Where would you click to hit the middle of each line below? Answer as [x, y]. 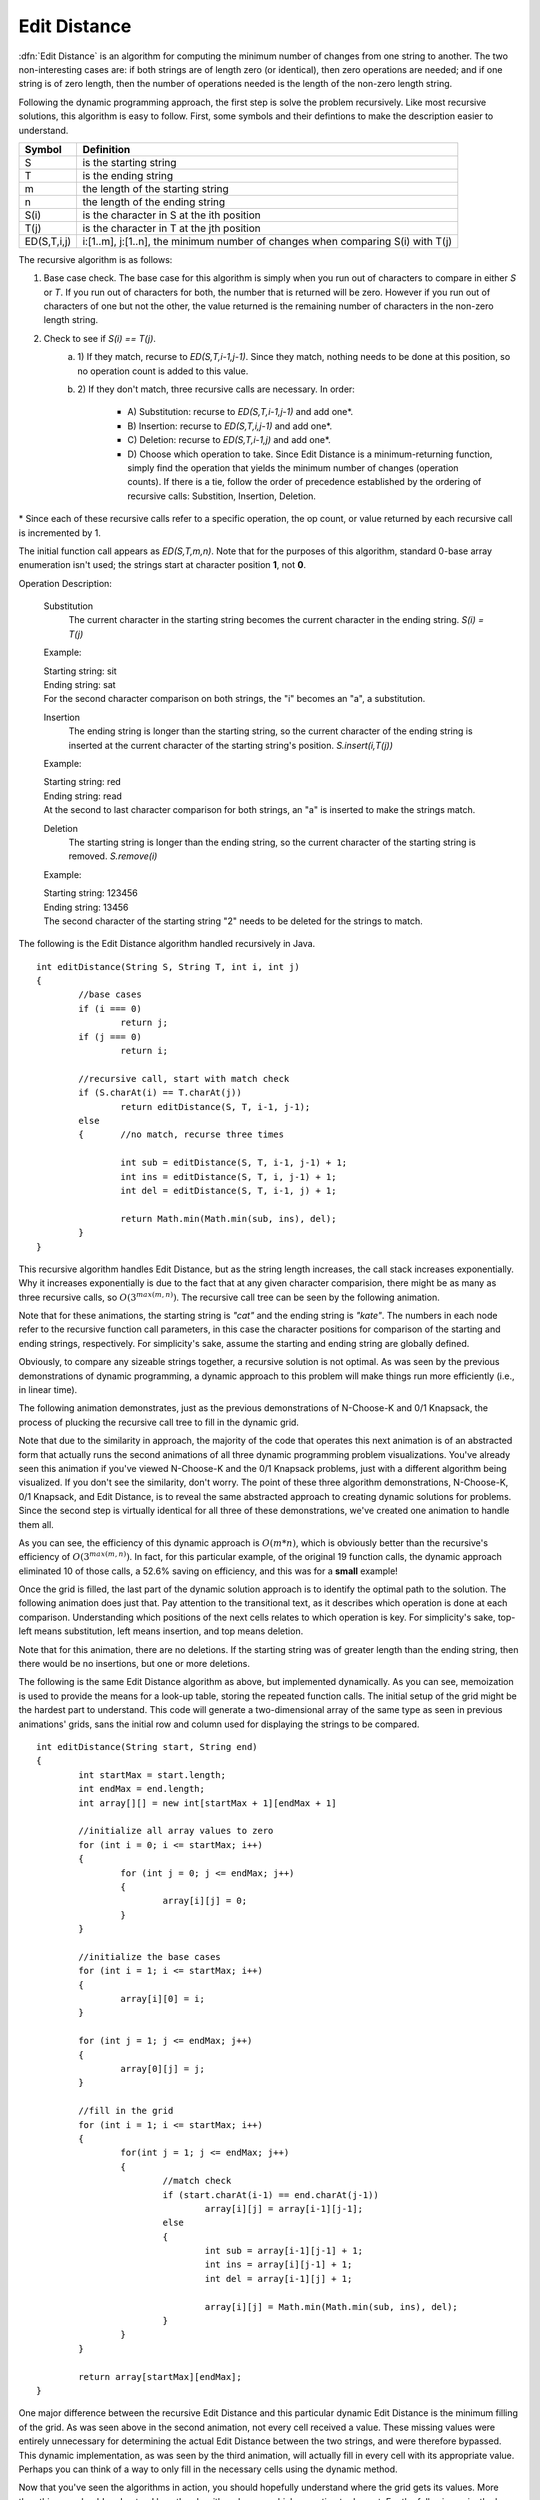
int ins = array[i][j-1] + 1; [278, 2264]
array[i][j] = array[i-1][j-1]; [284, 2208]
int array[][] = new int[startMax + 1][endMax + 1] [207, 1803]
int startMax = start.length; [152, 1774]
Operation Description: [65, 583]
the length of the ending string [154, 202]
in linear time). [48, 1390]
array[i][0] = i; [162, 1999]
